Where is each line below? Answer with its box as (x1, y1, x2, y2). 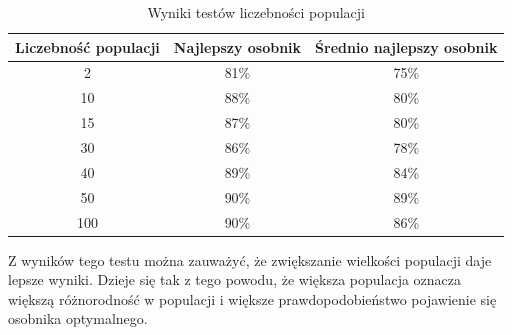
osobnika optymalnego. (8, 308, 148, 329)
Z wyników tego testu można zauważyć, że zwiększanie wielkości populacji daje (8, 249, 492, 270)
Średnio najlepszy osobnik (315, 36, 498, 57)
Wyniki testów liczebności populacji (147, 2, 365, 22)
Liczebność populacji (15, 36, 160, 57)
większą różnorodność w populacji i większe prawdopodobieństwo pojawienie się (8, 288, 497, 309)
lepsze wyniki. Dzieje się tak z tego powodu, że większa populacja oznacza (8, 269, 462, 290)
